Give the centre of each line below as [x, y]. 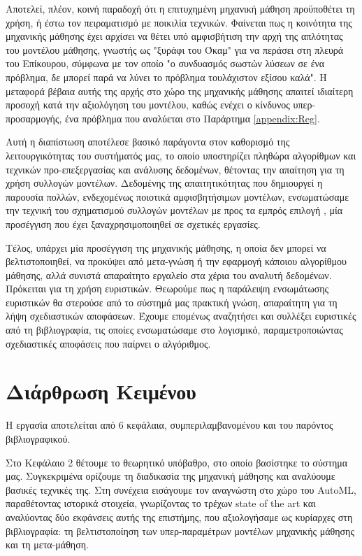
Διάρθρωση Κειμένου [101, 391]
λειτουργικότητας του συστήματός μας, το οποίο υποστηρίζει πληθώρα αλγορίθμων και [181, 155]
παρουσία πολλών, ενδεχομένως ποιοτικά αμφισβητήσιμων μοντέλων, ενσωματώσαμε [178, 196]
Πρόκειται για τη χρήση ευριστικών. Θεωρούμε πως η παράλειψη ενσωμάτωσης [167, 288]
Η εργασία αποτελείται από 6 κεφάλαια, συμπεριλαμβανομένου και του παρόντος [169, 425]
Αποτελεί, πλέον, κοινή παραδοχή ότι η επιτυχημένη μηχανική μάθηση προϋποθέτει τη [180, 8]
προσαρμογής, [34, 118]
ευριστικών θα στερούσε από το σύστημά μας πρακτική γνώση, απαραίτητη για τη [172, 302]
